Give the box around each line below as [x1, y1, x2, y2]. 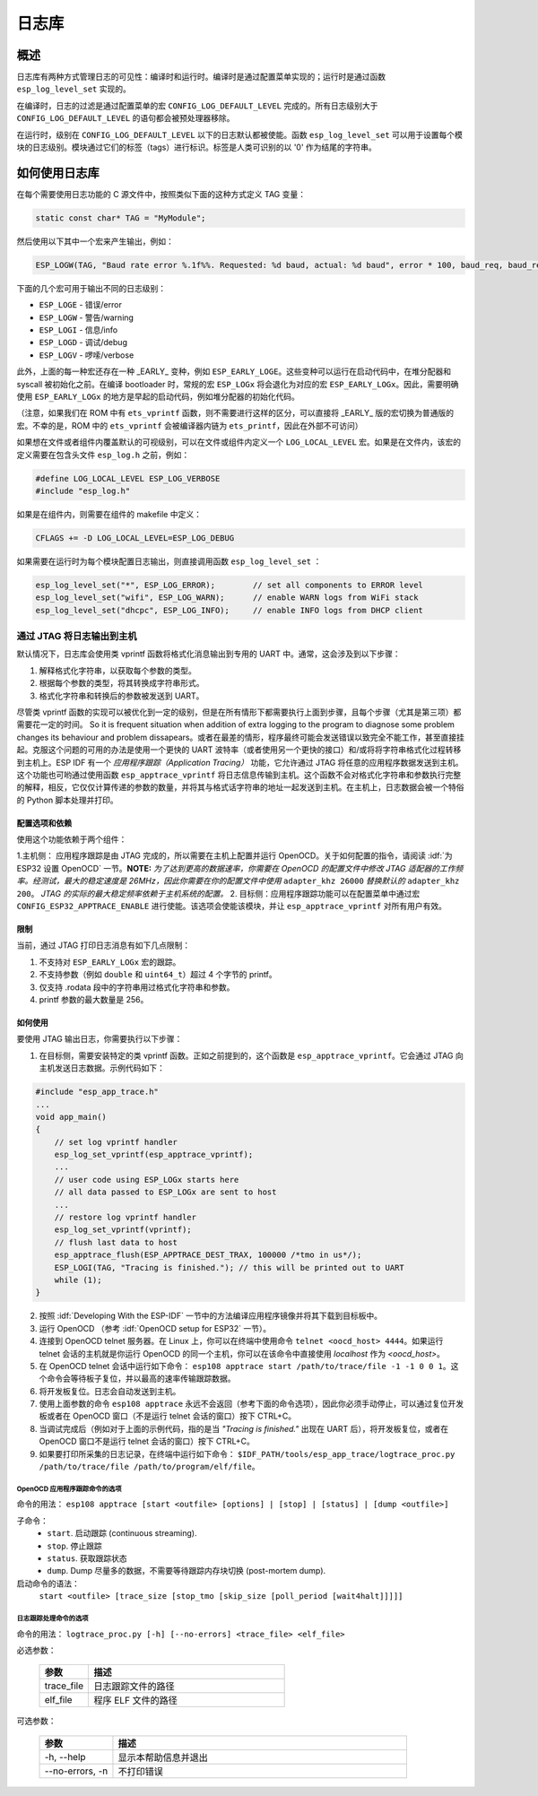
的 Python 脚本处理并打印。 [16, 794, 118, 805]
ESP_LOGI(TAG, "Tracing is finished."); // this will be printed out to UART [54, 1262, 405, 1272]
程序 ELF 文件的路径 [93, 1695, 178, 1707]
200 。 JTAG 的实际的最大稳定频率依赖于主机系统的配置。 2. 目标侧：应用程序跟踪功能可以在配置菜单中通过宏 [16, 888, 421, 898]
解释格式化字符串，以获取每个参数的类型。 [39, 664, 196, 676]
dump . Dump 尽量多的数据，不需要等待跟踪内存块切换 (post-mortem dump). [47, 1566, 326, 1576]
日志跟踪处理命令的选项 [16, 1614, 89, 1623]
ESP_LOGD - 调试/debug [39, 337, 127, 348]
